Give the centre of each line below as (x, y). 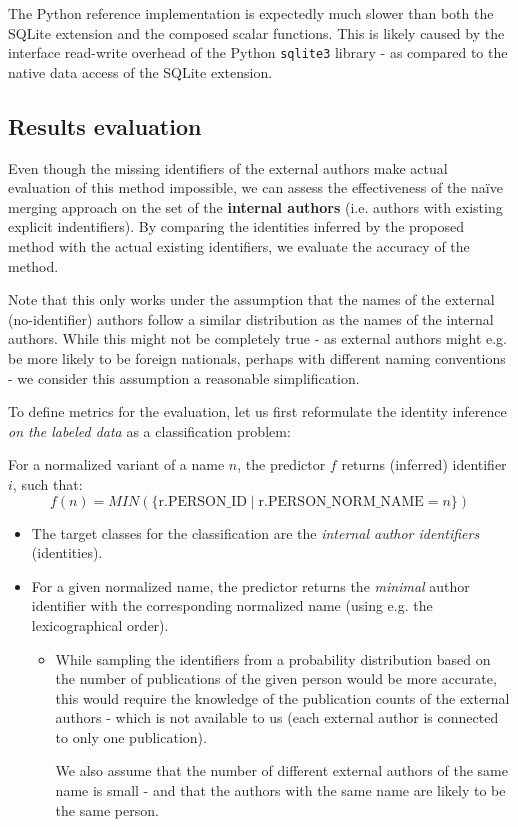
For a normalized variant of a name (116, 464)
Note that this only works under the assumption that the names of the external (251, 299)
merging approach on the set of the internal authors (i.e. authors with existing (255, 206)
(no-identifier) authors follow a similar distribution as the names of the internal (251, 318)
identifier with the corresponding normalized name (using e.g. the (232, 605)
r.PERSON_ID (202, 501)
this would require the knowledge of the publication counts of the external (282, 697)
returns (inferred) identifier (424, 464)
